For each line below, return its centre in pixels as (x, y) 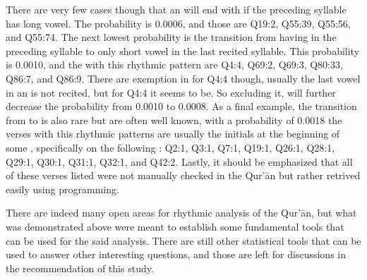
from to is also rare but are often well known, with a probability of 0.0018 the (174, 120)
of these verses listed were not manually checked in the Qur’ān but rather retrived (183, 175)
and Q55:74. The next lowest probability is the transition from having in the (171, 37)
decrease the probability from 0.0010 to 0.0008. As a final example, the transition (181, 106)
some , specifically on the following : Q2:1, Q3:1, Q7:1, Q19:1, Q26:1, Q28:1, (170, 147)
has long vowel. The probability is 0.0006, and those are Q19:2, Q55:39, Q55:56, (178, 23)
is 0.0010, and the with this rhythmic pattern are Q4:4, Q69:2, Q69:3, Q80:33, (174, 65)
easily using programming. (62, 189)
